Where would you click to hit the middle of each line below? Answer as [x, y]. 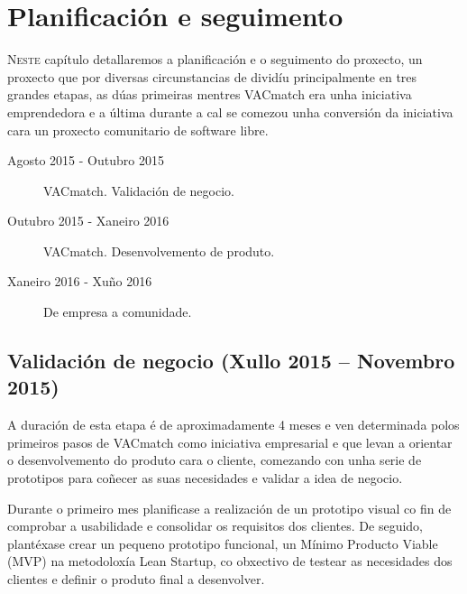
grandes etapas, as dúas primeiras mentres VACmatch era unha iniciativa [210, 94]
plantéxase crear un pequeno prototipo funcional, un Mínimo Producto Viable [223, 543]
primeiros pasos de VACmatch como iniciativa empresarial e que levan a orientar [230, 442]
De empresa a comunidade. [118, 312]
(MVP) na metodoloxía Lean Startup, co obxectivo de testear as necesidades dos [230, 561]
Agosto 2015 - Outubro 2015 [86, 160]
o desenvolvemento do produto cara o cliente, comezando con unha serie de [215, 460]
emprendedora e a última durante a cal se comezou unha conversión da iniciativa [230, 111]
